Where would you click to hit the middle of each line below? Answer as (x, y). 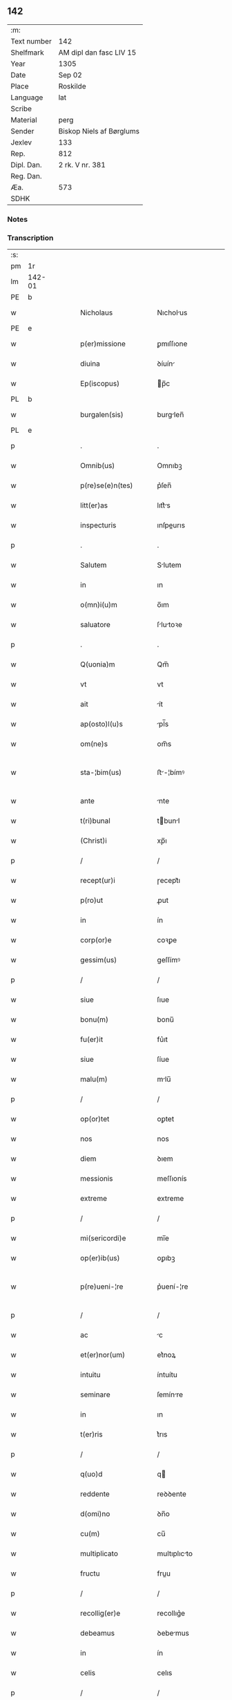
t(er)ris (91, 1435)
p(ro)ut (92, 900)
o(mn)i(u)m (99, 605)
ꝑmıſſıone (172, 344)
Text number (31, 41)
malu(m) (94, 1079)
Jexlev (21, 142)
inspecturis (98, 525)
